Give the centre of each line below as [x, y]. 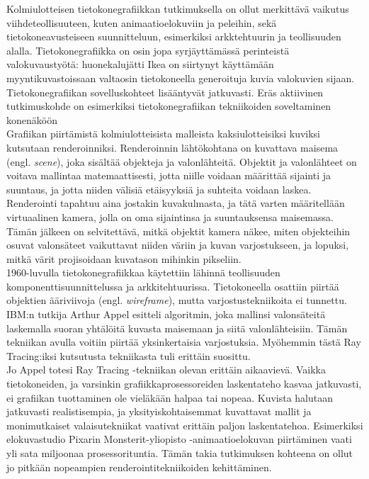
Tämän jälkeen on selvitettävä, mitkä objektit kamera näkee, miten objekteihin [178, 231]
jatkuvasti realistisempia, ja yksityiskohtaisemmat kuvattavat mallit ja [159, 411]
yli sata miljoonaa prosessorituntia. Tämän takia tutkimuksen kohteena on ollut [180, 453]
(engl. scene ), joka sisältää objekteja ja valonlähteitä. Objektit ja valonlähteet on [182, 161]
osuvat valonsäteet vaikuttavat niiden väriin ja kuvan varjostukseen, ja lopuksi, [178, 245]
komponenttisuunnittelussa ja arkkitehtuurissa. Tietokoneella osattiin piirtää [173, 286]
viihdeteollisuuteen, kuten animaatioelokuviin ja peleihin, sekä [142, 22]
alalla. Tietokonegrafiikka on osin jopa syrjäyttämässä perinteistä [148, 50]
